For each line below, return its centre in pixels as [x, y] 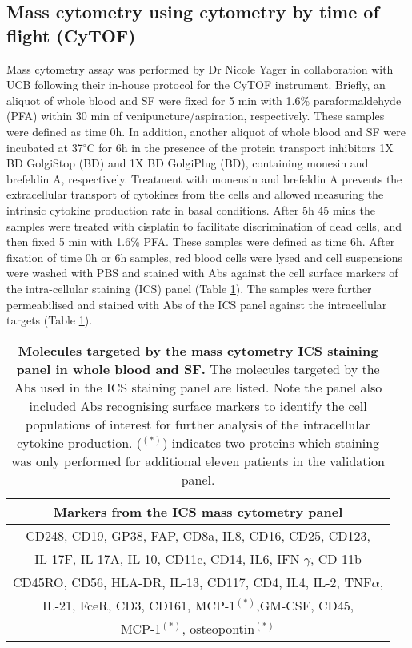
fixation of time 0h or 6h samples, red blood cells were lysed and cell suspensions [204, 257]
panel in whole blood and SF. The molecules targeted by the [198, 368]
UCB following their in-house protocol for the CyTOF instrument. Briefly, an [196, 85]
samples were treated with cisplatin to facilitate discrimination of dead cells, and [204, 225]
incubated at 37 [45, 147]
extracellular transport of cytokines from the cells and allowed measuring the [195, 194]
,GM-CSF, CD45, [305, 605]
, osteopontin [218, 628]
